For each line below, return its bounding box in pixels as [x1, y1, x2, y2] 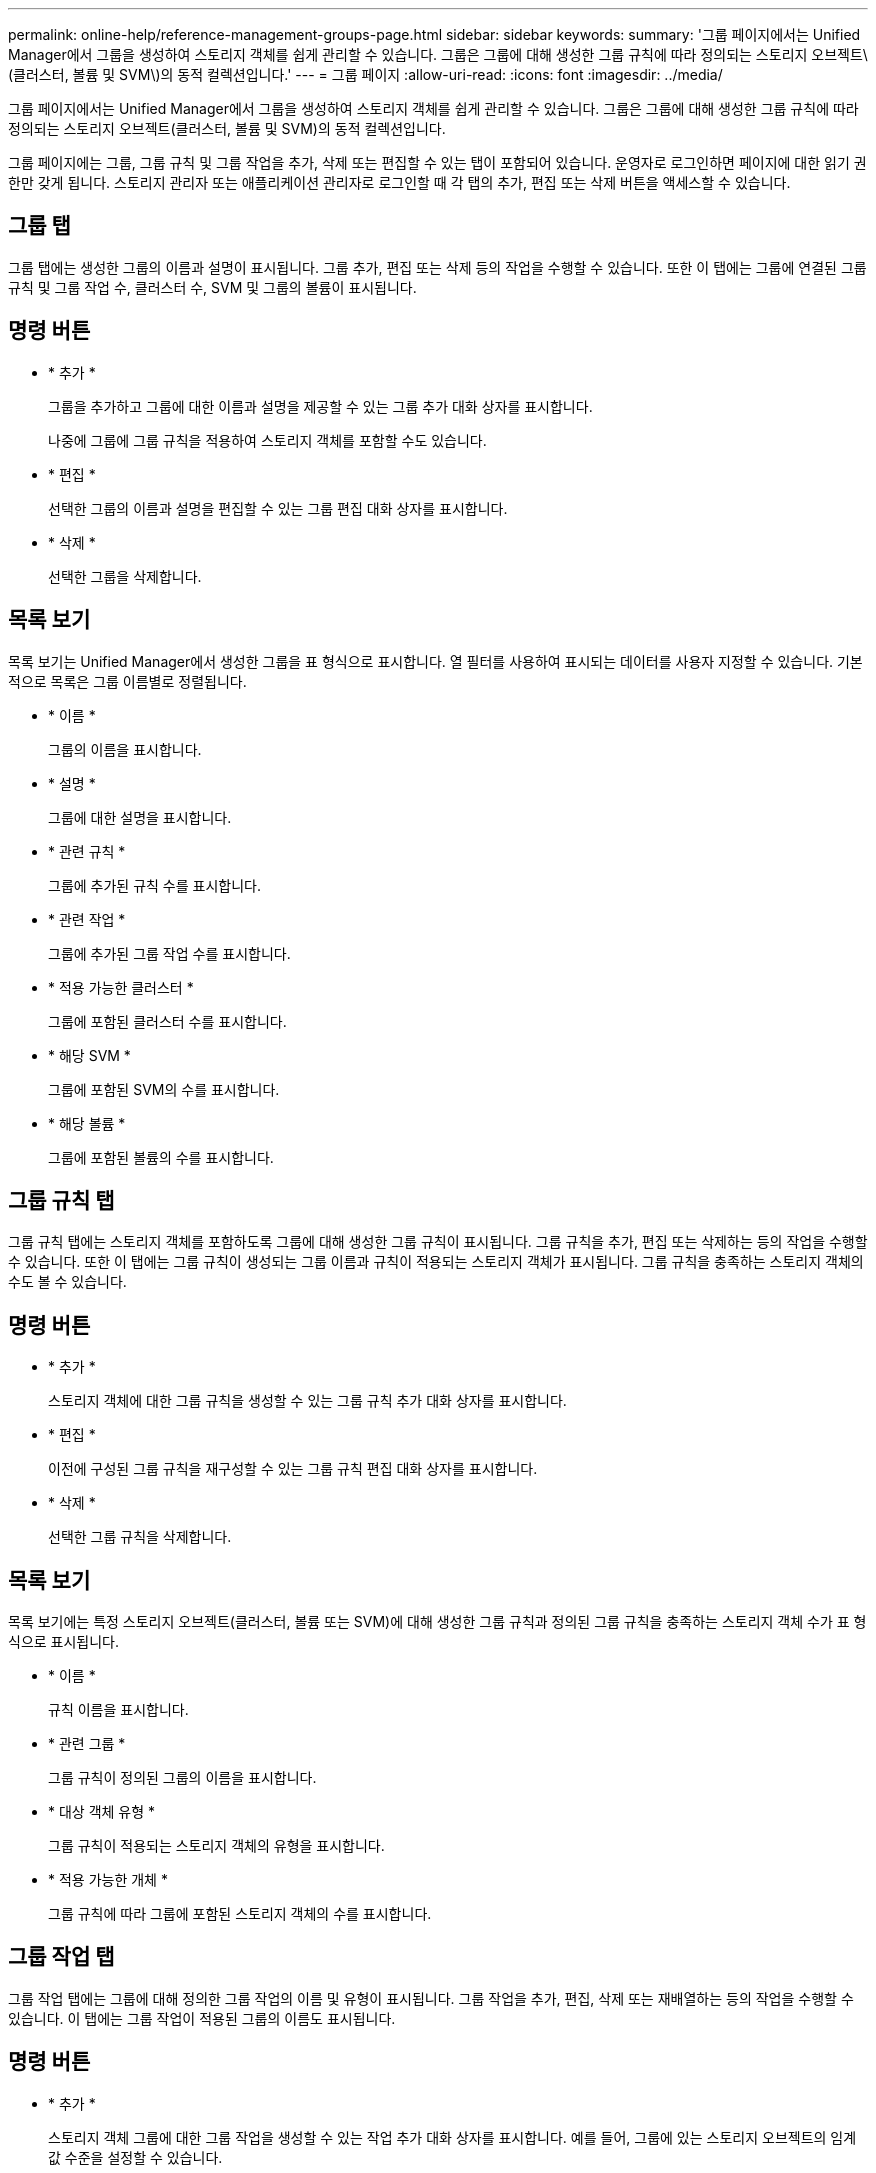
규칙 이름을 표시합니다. [48, 1701, 189, 1719]
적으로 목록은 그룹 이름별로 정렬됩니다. [8, 672, 247, 690]
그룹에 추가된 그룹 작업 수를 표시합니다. [48, 944, 291, 962]
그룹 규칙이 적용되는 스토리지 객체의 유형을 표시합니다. [48, 1837, 385, 1855]
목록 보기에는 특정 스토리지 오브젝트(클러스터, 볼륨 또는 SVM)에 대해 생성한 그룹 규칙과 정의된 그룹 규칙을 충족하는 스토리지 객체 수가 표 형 [8, 1613, 867, 1631]
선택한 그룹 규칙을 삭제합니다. [48, 1528, 232, 1546]
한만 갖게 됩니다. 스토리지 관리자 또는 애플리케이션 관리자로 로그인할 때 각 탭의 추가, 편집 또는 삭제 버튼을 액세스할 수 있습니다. [8, 174, 791, 191]
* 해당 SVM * [48, 1046, 131, 1064]
